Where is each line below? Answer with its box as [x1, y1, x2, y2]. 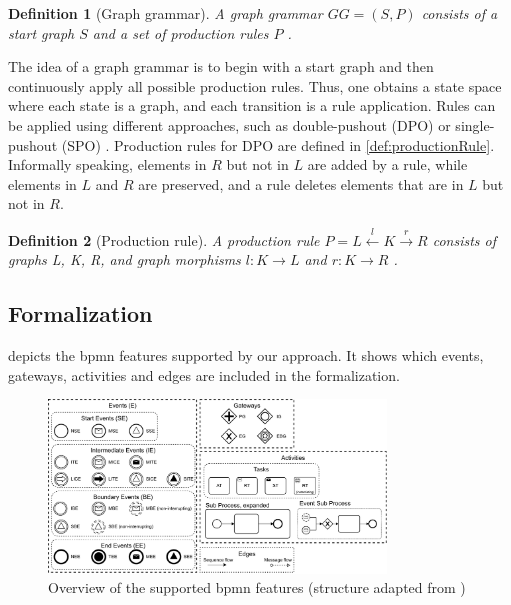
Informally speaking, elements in [8, 154, 207, 175]
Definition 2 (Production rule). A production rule [8, 229, 320, 250]
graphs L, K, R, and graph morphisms [8, 249, 241, 270]
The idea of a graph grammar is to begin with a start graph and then [8, 56, 434, 77]
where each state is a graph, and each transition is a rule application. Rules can [8, 95, 496, 116]
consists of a [421, 3, 498, 23]
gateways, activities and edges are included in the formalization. [8, 364, 400, 385]
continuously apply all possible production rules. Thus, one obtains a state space [8, 75, 502, 96]
